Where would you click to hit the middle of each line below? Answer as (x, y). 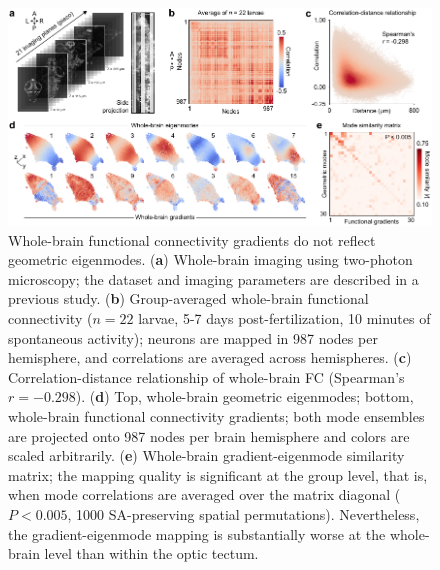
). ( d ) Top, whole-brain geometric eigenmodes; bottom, (244, 396)
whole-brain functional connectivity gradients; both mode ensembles (216, 416)
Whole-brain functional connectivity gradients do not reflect (192, 239)
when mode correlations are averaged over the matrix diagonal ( (204, 494)
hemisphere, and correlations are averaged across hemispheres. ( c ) (210, 357)
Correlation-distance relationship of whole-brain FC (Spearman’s (206, 376)
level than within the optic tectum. (151, 553)
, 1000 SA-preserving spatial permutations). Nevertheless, (243, 513)
